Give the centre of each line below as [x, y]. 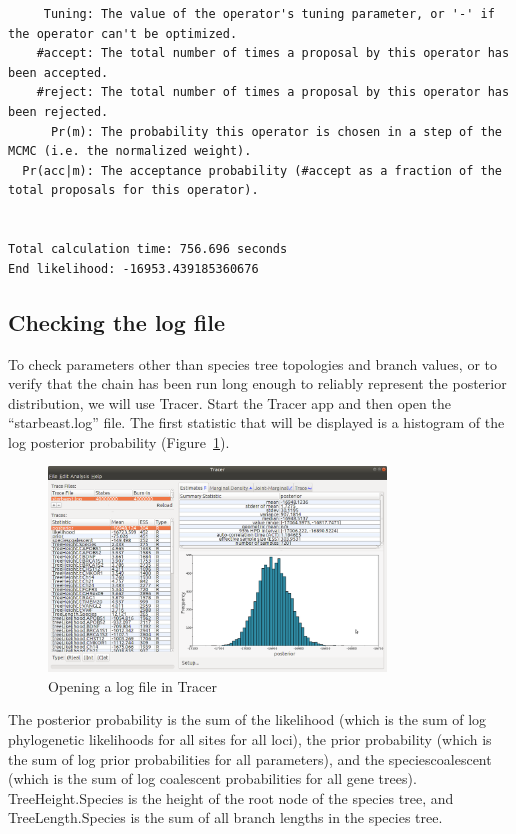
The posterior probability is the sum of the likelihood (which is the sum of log [247, 719]
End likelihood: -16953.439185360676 [133, 268]
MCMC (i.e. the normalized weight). [130, 151]
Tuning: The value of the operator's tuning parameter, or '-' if [269, 14]
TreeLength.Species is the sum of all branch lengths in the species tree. [225, 817]
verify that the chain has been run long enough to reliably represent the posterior [257, 383]
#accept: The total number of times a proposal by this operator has [273, 53]
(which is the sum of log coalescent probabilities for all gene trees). [212, 778]
